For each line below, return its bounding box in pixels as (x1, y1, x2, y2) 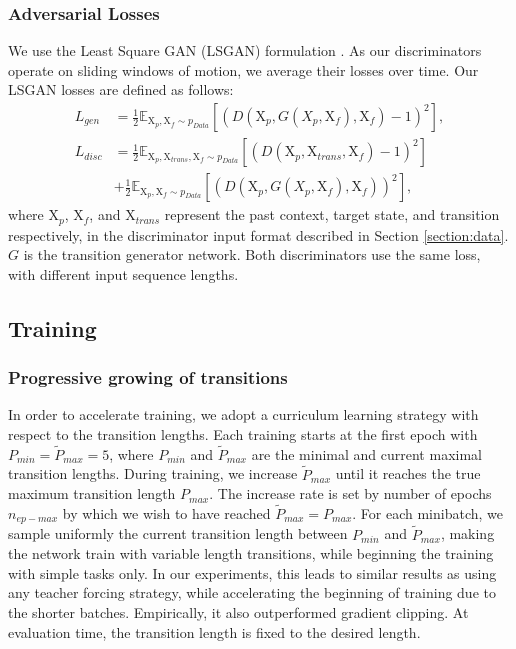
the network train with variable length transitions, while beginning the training (8, 543, 494, 564)
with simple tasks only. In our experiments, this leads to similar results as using (8, 562, 497, 583)
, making (440, 523, 495, 544)
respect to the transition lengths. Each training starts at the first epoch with (8, 423, 478, 444)
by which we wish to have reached (62, 502, 271, 523)
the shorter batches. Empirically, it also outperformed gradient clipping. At (8, 602, 469, 622)
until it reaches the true (335, 463, 481, 484)
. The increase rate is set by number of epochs (209, 483, 492, 504)
